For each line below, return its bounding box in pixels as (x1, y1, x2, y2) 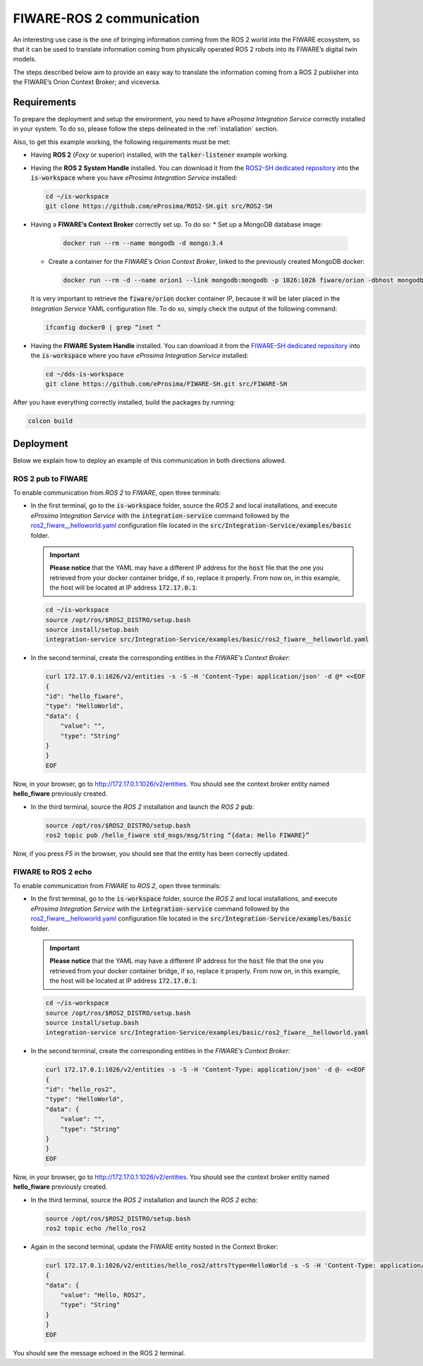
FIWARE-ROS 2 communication (13, 11, 200, 26)
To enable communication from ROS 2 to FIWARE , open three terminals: (13, 489, 221, 497)
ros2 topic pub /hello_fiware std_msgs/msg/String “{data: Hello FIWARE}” (45, 831, 310, 839)
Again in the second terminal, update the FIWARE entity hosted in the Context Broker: (30, 1242, 278, 1251)
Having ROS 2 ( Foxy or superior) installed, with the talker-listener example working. (30, 150, 288, 159)
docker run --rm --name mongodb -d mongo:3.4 (63, 239, 223, 247)
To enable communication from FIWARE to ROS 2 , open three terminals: (13, 882, 221, 890)
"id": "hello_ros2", (45, 1086, 116, 1094)
